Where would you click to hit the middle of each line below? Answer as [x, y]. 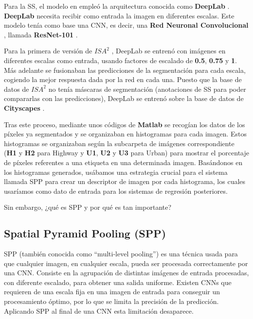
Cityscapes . [24, 108]
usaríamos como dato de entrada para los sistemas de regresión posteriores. [116, 191]
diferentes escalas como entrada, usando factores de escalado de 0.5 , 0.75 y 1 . [120, 60]
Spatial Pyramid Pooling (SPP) [85, 233]
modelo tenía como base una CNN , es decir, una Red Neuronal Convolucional [126, 25]
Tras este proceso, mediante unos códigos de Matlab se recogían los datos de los [125, 124]
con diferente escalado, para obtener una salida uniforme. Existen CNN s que [118, 282]
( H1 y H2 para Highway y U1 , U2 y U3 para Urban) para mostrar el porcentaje [126, 153]
